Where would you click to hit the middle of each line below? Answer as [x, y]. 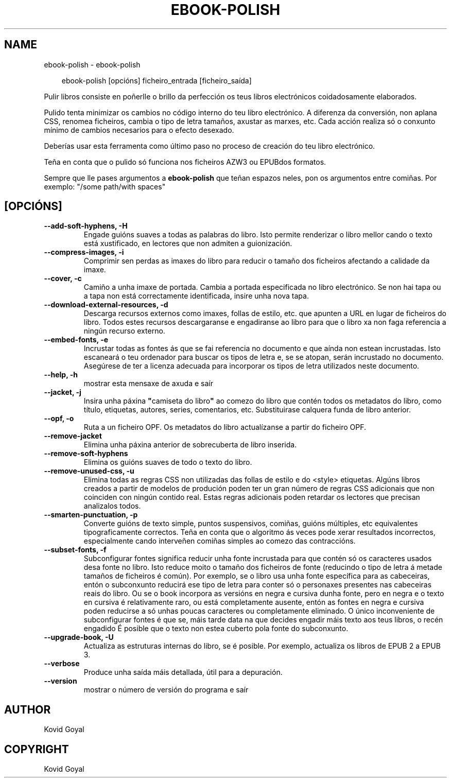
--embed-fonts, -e [76, 340]
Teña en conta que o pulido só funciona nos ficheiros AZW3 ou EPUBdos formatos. [185, 162]
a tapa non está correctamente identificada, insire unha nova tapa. [196, 296]
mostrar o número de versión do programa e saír [166, 690]
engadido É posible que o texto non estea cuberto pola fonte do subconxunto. [216, 629]
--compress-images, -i [84, 252]
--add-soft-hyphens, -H [86, 226]
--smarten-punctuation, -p [91, 515]
